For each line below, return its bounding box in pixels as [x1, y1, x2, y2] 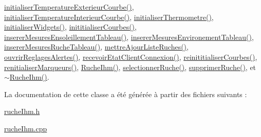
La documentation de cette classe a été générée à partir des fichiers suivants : [4, 88, 247, 99]
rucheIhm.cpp [4, 123, 47, 133]
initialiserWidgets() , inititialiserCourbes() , [4, 21, 137, 32]
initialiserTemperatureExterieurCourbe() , [4, 2, 134, 12]
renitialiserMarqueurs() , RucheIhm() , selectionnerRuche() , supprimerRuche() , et [4, 61, 256, 72]
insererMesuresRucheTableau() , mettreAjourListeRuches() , [4, 41, 189, 52]
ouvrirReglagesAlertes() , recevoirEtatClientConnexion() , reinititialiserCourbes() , [4, 51, 257, 62]
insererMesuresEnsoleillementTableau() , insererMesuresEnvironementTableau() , [4, 31, 254, 42]
